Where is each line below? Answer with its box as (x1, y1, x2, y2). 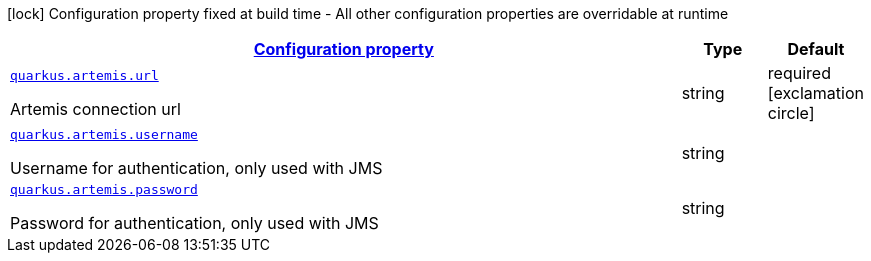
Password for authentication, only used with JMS (10, 213, 379, 233)
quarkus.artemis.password (10, 182, 198, 197)
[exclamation (767, 83, 864, 103)
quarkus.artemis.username (10, 127, 198, 142)
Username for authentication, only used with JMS (10, 158, 383, 178)
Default (787, 39, 845, 59)
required (767, 63, 831, 83)
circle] (767, 103, 815, 123)
